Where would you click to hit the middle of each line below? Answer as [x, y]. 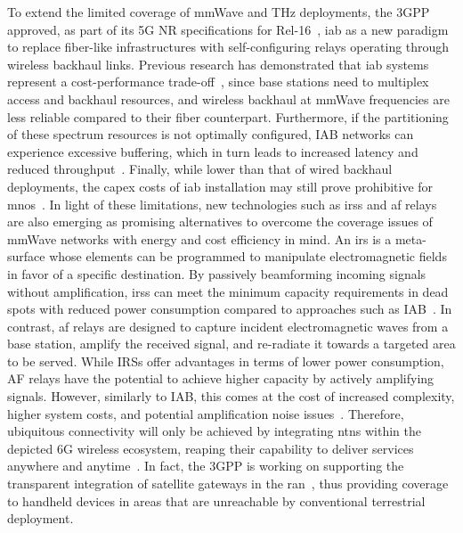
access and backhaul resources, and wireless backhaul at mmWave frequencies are [228, 98]
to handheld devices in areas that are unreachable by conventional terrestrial [216, 500]
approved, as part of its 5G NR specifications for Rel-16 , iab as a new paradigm [228, 29]
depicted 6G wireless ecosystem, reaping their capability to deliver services [211, 448]
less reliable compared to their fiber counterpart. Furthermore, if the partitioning [228, 116]
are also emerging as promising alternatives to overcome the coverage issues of [220, 221]
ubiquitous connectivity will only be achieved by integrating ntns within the [214, 431]
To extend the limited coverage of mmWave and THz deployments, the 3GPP [219, 12]
